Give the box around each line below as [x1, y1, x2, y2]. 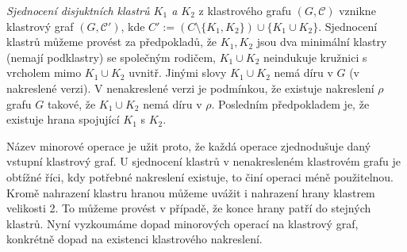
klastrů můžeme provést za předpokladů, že [6, 33, 217, 50]
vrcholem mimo [6, 64, 82, 81]
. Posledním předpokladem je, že [211, 95, 370, 112]
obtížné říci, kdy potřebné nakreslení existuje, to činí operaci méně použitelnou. [6, 168, 394, 185]
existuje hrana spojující [6, 111, 120, 128]
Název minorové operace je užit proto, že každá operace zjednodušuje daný [6, 137, 371, 154]
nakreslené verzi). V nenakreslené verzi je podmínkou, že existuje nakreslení [6, 79, 374, 96]
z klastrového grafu [198, 2, 291, 18]
